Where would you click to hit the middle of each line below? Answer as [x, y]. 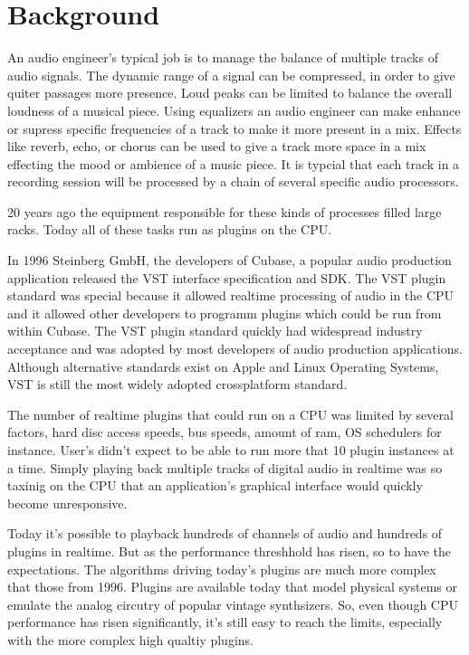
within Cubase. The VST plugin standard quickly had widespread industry [215, 331]
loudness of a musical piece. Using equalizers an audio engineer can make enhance [234, 110]
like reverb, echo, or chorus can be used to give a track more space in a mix [217, 146]
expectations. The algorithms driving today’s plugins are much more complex [222, 569]
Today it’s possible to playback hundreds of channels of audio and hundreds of [225, 533]
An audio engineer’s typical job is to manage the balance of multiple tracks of [223, 57]
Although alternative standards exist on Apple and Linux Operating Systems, [223, 366]
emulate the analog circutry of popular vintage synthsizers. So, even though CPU [233, 604]
